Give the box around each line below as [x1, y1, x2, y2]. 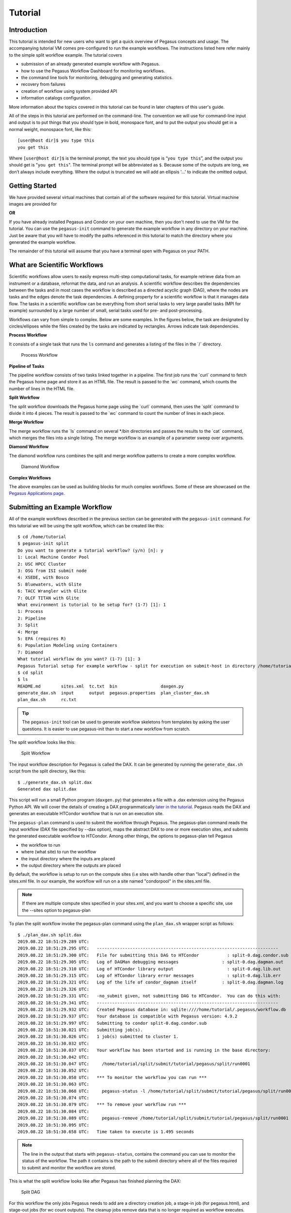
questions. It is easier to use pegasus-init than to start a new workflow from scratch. [22, 726, 191, 732]
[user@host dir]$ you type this [17, 138, 95, 143]
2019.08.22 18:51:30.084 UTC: [17, 1109, 90, 1114]
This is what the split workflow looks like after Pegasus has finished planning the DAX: [9, 1178, 181, 1184]
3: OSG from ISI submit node [17, 568, 87, 574]
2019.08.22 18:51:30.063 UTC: [17, 1082, 90, 1087]
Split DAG [21, 1189, 41, 1195]
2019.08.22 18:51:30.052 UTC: [17, 1068, 90, 1073]
